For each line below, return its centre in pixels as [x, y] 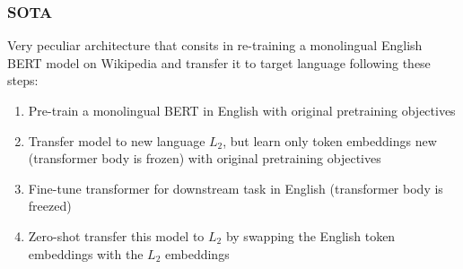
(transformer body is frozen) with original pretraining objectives [205, 158]
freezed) [50, 206]
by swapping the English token [310, 235]
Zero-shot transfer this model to [116, 235]
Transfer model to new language [117, 140]
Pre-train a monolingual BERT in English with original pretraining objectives [242, 110]
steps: [23, 80]
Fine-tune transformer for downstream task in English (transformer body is [236, 188]
